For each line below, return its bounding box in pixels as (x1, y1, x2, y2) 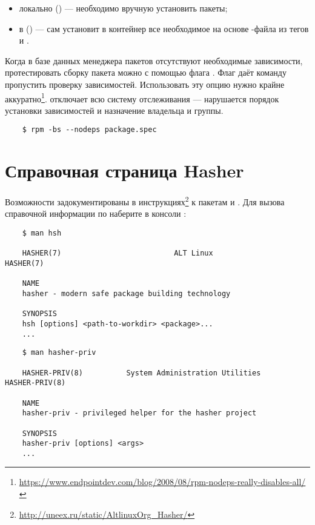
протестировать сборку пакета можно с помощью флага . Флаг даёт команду (5, 66, 287, 79)
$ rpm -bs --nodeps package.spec (22, 125, 157, 134)
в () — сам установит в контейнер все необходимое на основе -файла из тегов (19, 22, 309, 35)
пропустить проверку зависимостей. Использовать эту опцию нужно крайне (5, 78, 285, 90)
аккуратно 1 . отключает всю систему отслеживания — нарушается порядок (5, 90, 279, 105)
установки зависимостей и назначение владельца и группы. (5, 104, 224, 116)
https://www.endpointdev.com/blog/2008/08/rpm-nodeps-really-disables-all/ (19, 475, 306, 488)
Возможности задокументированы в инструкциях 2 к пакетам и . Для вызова (5, 194, 285, 208)
